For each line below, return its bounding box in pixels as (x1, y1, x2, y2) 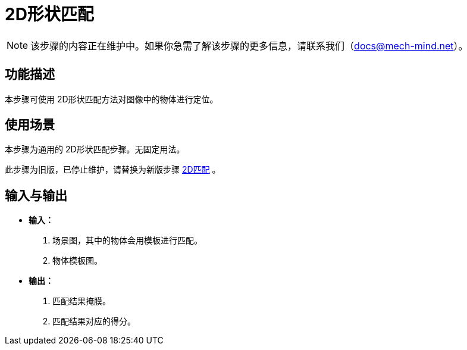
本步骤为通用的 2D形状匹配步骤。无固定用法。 (5, 144, 185, 155)
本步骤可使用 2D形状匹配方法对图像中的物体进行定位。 (5, 93, 218, 104)
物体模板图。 (52, 255, 102, 266)
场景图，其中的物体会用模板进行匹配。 (52, 235, 202, 246)
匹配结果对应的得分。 (52, 316, 136, 327)
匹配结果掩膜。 (52, 296, 111, 307)
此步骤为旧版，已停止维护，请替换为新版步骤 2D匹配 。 (5, 164, 221, 175)
